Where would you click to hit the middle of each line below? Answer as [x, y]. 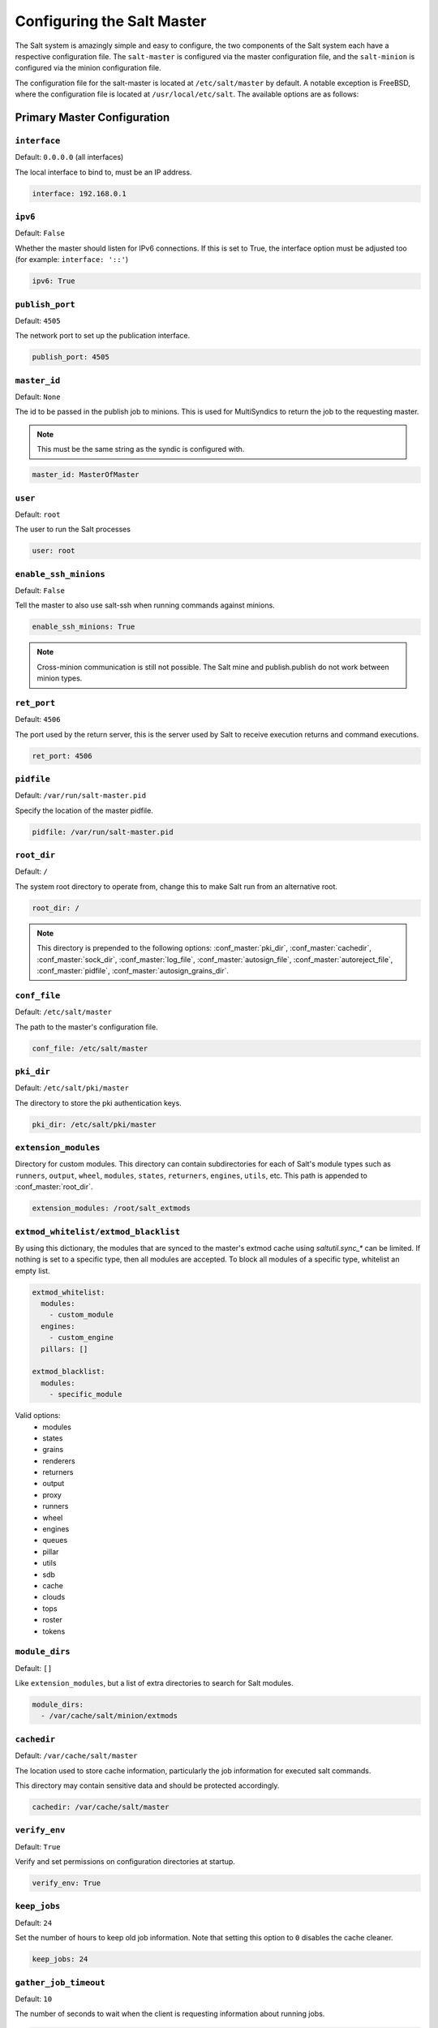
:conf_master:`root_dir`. [54, 1187]
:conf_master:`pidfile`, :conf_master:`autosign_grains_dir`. [133, 971]
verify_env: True [67, 1883]
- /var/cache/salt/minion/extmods [109, 1716]
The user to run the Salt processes [73, 529]
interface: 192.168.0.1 [79, 193]
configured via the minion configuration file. [88, 68]
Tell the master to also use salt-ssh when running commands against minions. [145, 605]
